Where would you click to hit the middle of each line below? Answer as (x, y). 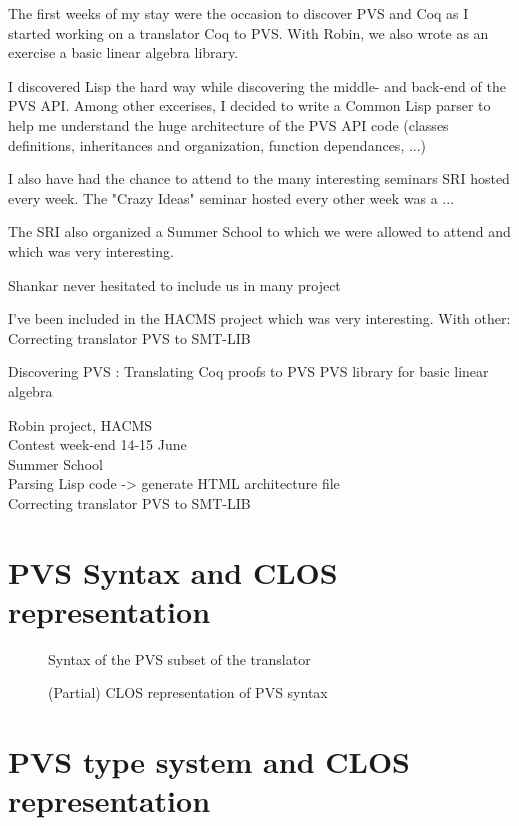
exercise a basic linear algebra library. (123, 52)
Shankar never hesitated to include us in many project (174, 284)
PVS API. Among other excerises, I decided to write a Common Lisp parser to (249, 105)
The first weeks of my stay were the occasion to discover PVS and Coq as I (238, 13)
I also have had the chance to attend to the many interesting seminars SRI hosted (259, 178)
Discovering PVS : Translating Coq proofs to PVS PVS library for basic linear (248, 371)
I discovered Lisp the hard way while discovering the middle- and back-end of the (257, 85)
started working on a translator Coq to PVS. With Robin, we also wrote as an (248, 32)
